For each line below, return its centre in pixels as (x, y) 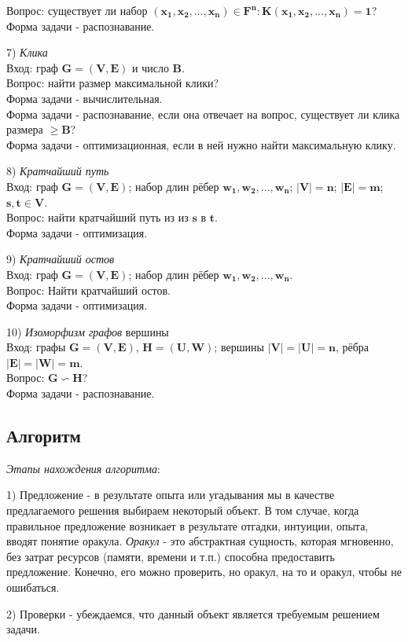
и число (151, 67)
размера (25, 129)
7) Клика (27, 52)
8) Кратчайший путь (58, 171)
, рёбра (352, 347)
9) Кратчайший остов (61, 259)
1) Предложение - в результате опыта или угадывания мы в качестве (171, 495)
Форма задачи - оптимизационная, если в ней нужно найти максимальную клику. (201, 144)
